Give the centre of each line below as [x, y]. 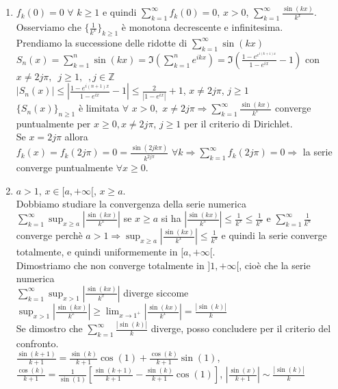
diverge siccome [156, 292]
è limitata [99, 108]
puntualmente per [53, 123]
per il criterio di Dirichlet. [238, 123]
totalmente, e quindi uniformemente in [97, 251]
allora [76, 137]
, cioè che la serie [275, 265]
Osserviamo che [49, 27]
